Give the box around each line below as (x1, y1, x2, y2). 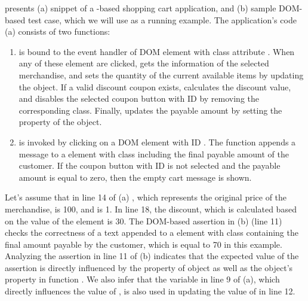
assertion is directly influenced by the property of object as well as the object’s (5, 261, 293, 273)
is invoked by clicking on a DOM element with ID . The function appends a (19, 135, 296, 148)
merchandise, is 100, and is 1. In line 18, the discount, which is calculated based (5, 202, 297, 215)
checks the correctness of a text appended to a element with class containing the (5, 226, 298, 239)
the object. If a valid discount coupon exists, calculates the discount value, (19, 80, 291, 93)
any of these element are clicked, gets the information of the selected (19, 57, 269, 69)
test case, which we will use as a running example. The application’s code (27, 13, 297, 26)
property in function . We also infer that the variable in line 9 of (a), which (5, 273, 280, 285)
